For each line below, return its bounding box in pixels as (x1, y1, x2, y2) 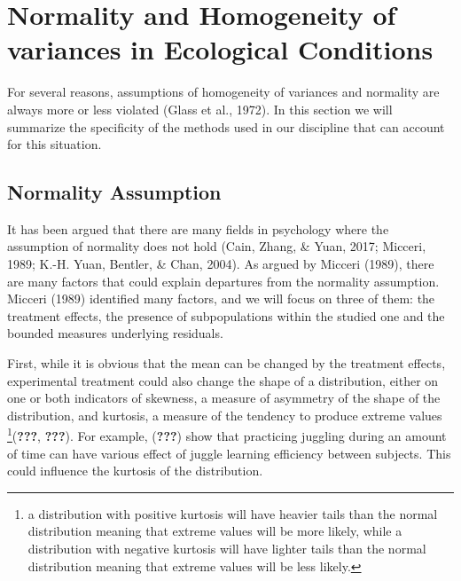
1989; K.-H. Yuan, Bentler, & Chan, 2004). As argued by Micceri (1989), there (7, 255, 434, 273)
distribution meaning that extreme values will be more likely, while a (27, 522, 402, 540)
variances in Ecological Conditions (7, 31, 434, 67)
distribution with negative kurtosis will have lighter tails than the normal (27, 539, 426, 558)
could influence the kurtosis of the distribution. (7, 461, 263, 480)
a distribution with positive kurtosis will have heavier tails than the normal (27, 504, 438, 522)
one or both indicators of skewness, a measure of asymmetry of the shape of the (7, 389, 441, 407)
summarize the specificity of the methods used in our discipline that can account (7, 117, 445, 136)
